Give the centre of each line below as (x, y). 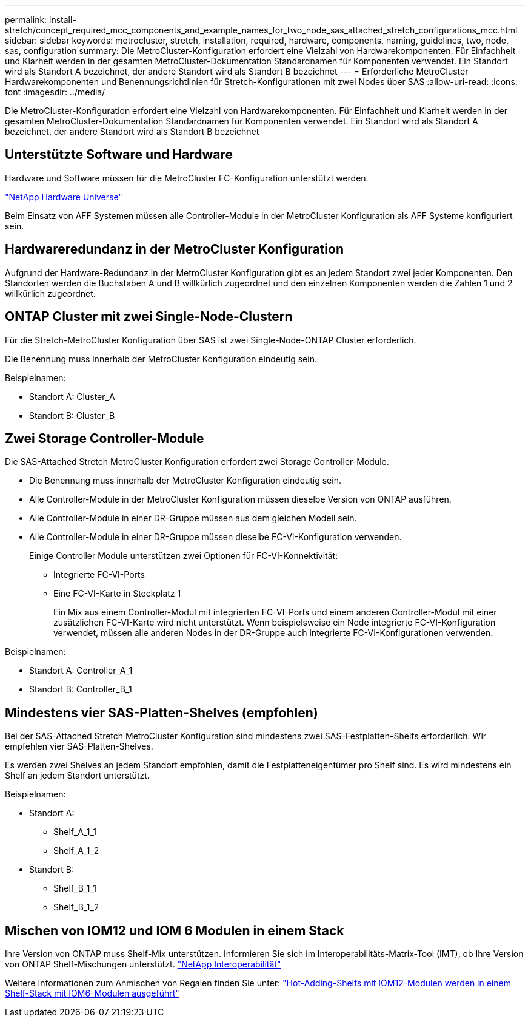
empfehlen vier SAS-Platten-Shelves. (79, 746)
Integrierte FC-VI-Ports (99, 575)
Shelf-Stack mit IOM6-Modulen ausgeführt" (92, 993)
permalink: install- (41, 20)
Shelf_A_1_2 (76, 851)
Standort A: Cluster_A (72, 396)
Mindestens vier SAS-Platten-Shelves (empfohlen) (162, 712)
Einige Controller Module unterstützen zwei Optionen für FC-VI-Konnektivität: (184, 556)
